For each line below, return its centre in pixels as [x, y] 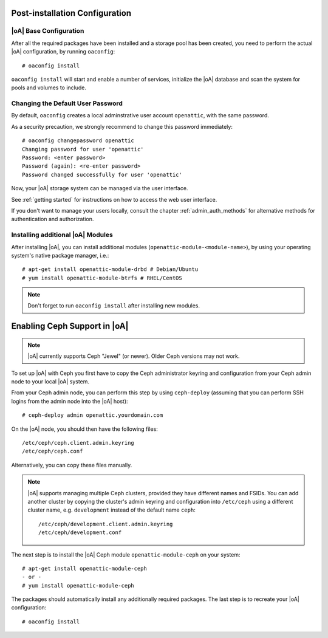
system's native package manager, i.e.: [60, 255]
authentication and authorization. [53, 219]
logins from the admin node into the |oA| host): [70, 401]
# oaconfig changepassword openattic [78, 141]
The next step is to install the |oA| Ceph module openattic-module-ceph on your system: [126, 554]
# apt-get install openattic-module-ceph [84, 568]
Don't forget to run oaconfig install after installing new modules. [114, 306]
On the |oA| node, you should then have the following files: [84, 429]
